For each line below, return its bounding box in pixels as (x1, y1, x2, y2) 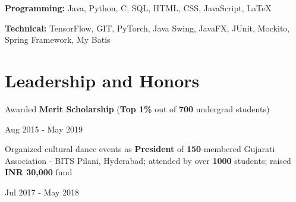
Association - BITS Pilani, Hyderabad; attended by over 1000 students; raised (5, 154, 291, 166)
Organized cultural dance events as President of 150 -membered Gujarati (5, 143, 275, 155)
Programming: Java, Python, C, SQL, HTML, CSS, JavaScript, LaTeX (5, 2, 272, 14)
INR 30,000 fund (5, 166, 73, 178)
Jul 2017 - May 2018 (5, 185, 80, 198)
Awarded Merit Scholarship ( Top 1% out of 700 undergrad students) (5, 102, 270, 115)
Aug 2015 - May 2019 (5, 122, 83, 135)
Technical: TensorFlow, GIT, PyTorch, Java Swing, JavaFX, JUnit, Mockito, (5, 21, 290, 34)
